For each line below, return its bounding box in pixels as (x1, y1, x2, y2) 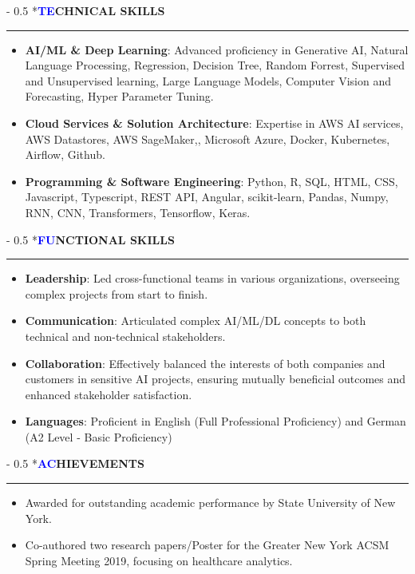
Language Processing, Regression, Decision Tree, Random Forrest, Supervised (25, 57, 405, 73)
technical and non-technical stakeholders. (25, 327, 226, 344)
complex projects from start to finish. (25, 285, 208, 302)
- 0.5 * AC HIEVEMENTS (6, 455, 144, 472)
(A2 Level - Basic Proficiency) (25, 428, 172, 445)
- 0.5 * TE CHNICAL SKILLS (6, 2, 165, 18)
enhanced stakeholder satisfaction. (25, 386, 192, 402)
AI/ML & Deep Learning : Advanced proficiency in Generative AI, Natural (25, 41, 409, 57)
